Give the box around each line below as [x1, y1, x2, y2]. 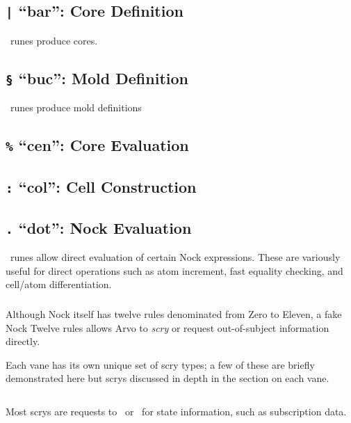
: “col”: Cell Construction [6, 175, 197, 197]
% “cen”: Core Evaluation [6, 134, 189, 156]
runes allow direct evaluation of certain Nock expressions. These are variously [10, 250, 341, 264]
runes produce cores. [10, 33, 98, 47]
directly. [6, 334, 40, 349]
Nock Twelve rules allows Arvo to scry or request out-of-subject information [6, 320, 329, 335]
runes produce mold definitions [10, 100, 142, 115]
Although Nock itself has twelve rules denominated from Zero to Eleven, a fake [6, 306, 342, 321]
